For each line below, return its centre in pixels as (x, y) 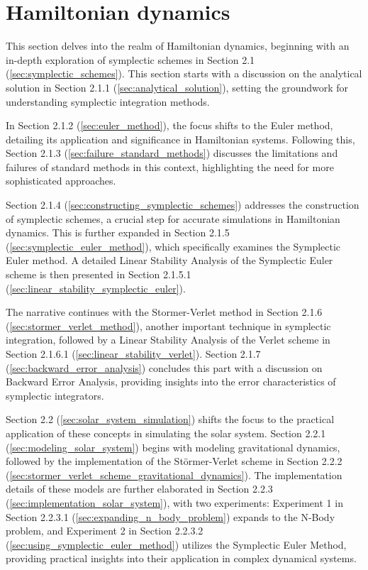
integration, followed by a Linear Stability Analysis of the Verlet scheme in (168, 340)
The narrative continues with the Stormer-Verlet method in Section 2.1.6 (164, 312)
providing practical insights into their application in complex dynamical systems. (181, 558)
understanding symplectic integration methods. (108, 101)
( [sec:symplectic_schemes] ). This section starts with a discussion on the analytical (184, 73)
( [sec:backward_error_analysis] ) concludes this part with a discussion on (164, 367)
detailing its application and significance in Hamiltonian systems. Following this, (180, 139)
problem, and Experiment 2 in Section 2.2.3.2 (105, 531)
